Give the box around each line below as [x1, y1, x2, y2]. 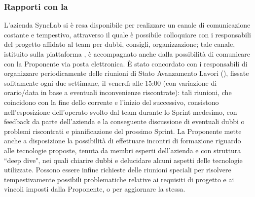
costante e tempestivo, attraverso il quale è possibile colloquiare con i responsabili [4, 29, 251, 39]
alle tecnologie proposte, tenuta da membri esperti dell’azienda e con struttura [4, 145, 241, 155]
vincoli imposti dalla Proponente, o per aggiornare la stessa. [4, 184, 185, 194]
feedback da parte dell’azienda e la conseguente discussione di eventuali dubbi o [4, 116, 245, 127]
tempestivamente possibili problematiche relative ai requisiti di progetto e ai [4, 174, 234, 184]
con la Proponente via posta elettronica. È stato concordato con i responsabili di [4, 58, 248, 68]
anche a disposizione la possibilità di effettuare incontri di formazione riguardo [4, 135, 241, 146]
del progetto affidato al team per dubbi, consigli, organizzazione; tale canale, [4, 39, 235, 49]
